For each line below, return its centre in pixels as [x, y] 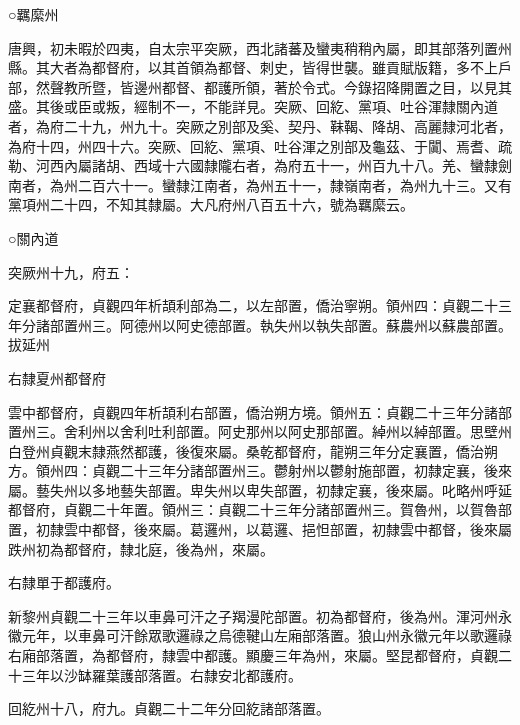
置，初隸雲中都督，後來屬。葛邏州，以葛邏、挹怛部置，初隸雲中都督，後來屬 [260, 529]
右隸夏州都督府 [57, 377]
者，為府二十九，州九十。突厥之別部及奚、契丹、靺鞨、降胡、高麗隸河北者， [260, 125]
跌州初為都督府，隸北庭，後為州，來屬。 [141, 548]
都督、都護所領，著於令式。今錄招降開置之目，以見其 [336, 86]
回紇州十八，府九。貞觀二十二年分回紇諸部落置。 [169, 708]
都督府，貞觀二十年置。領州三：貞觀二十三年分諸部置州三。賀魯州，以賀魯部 [260, 509]
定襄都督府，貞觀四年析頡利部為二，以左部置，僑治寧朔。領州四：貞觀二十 [253, 305]
